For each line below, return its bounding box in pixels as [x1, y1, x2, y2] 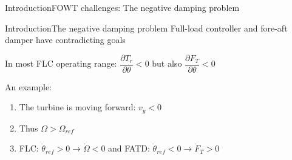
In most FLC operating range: [5, 57, 117, 70]
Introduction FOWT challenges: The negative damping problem [5, 1, 240, 13]
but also [152, 57, 182, 70]
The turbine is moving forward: [19, 101, 136, 113]
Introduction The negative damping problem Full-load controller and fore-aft [5, 21, 288, 34]
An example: [5, 80, 52, 93]
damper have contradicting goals [5, 33, 126, 46]
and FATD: [108, 142, 150, 155]
